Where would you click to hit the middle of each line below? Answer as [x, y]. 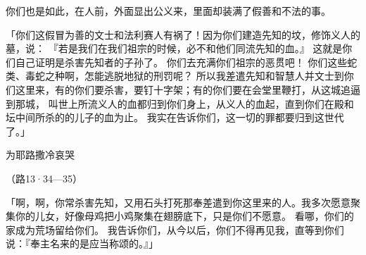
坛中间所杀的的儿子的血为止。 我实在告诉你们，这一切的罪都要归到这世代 [175, 117]
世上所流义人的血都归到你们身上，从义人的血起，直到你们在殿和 [206, 103]
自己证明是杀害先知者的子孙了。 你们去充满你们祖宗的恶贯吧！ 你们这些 [181, 62]
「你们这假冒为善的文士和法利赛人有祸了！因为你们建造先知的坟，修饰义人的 [183, 34]
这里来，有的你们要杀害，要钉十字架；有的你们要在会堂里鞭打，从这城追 [183, 89]
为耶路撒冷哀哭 [40, 155]
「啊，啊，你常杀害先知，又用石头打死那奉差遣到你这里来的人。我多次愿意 [178, 202]
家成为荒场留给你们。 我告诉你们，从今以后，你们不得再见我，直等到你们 [175, 229]
